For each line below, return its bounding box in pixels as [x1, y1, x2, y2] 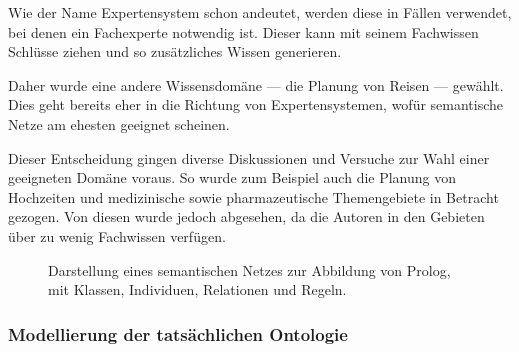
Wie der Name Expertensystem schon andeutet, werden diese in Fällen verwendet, [8, 2, 512, 22]
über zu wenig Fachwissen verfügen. [8, 225, 226, 246]
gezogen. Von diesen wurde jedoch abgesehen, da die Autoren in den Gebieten [8, 206, 485, 227]
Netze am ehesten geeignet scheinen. [8, 113, 230, 134]
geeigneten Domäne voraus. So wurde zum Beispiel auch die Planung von [8, 167, 457, 188]
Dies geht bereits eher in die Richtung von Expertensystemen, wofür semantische [8, 94, 504, 115]
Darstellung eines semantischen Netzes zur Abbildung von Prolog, [48, 259, 451, 280]
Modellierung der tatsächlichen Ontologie [8, 321, 348, 346]
